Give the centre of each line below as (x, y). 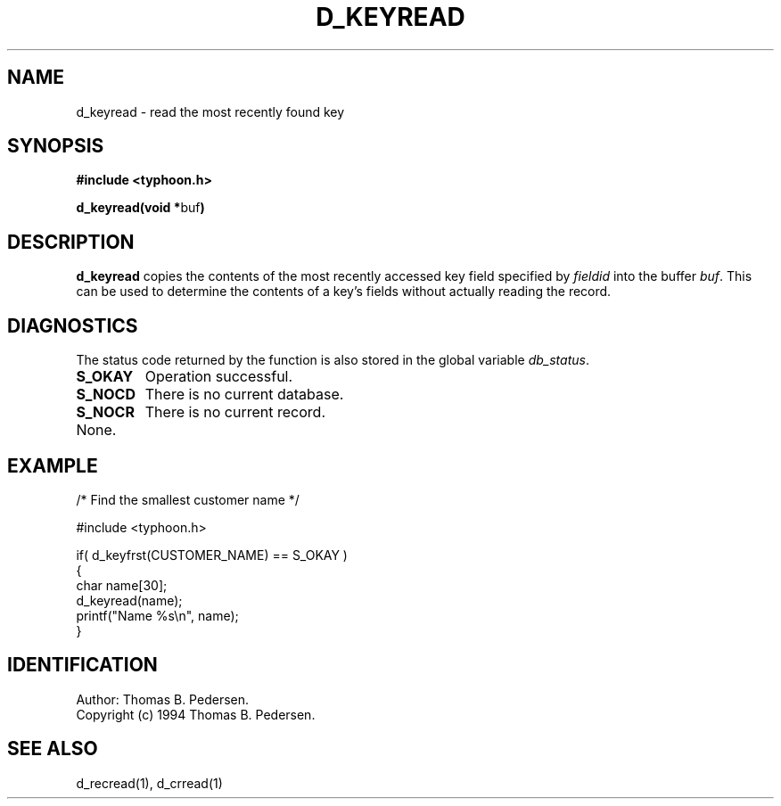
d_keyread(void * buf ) (140, 208)
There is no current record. (235, 412)
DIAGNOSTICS (73, 325)
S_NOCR (105, 412)
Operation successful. (219, 377)
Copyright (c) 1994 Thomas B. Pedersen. (196, 714)
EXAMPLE (53, 465)
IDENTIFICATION (82, 665)
